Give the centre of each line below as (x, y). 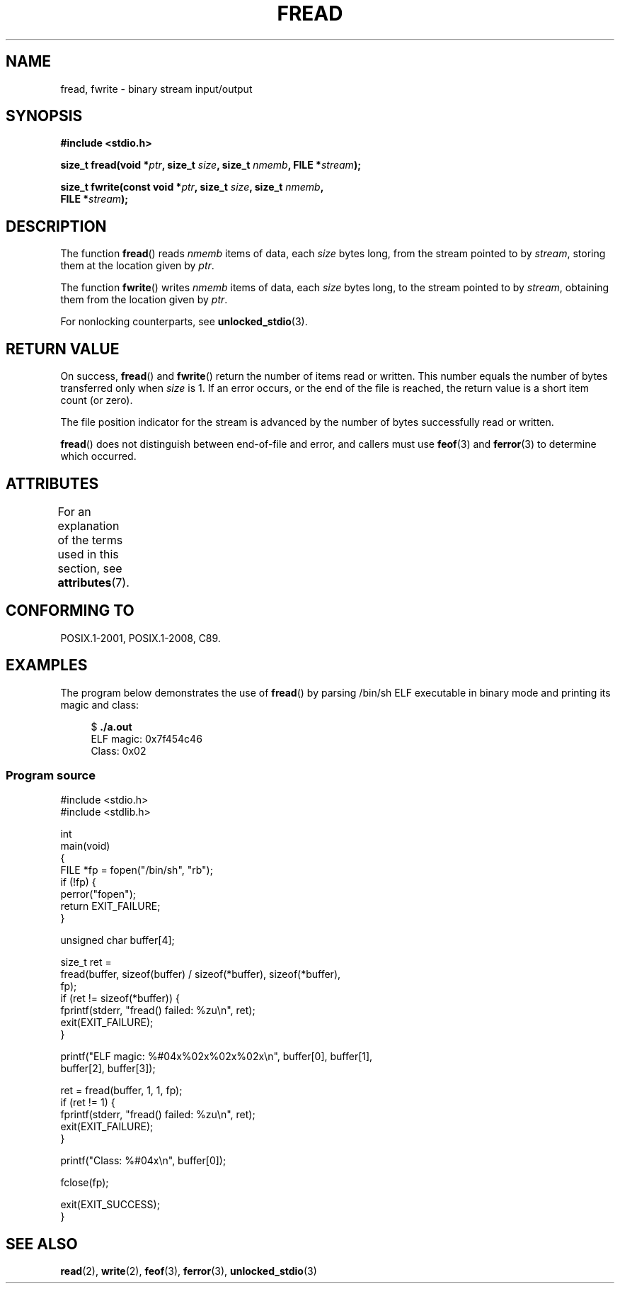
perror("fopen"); (98, 894)
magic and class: (100, 704)
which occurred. (98, 456)
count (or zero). (97, 400)
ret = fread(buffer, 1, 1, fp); (121, 1091)
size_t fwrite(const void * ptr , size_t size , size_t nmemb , (192, 187)
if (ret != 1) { (88, 1103)
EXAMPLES (47, 665)
